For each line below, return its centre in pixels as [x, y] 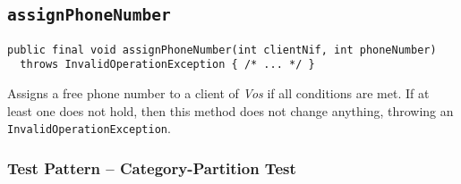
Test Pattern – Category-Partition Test [152, 167]
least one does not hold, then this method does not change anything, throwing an [230, 110]
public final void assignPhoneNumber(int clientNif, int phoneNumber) [222, 50]
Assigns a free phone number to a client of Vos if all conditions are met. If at [218, 93]
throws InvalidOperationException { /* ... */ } [167, 65]
